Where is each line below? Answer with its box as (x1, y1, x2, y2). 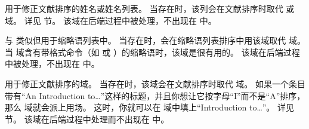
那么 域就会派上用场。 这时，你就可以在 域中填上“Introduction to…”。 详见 (5, 101, 295, 113)
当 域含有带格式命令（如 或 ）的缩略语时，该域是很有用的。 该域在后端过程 (5, 45, 300, 58)
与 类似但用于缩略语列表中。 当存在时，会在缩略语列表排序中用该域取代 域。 (5, 34, 305, 47)
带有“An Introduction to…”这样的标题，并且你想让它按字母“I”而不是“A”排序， (5, 89, 305, 102)
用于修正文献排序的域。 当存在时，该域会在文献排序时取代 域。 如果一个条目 (5, 77, 305, 90)
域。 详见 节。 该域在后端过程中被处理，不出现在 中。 (5, 14, 217, 26)
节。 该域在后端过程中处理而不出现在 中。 (5, 112, 169, 125)
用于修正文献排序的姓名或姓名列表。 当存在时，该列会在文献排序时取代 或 (5, 2, 295, 14)
